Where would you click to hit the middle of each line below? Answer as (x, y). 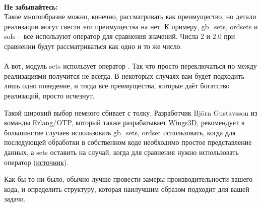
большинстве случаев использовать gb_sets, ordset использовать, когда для (120, 132)
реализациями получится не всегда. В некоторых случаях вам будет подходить (124, 75)
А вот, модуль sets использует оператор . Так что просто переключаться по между (130, 66)
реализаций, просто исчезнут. (49, 95)
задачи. (15, 199)
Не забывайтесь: (31, 6)
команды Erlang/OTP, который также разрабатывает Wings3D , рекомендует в (124, 122)
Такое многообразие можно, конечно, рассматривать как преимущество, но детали (130, 16)
